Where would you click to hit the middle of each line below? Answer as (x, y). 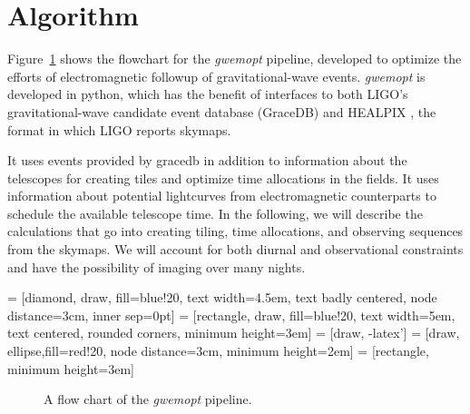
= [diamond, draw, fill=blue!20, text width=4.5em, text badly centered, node (222, 297)
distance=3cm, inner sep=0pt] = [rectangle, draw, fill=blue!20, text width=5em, (231, 315)
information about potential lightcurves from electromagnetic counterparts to (222, 196)
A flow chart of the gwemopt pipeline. (148, 399)
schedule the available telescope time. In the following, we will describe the (215, 213)
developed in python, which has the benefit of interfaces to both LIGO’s (208, 94)
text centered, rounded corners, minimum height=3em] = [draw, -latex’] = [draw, (234, 333)
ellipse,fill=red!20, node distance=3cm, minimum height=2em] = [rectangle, (218, 351)
